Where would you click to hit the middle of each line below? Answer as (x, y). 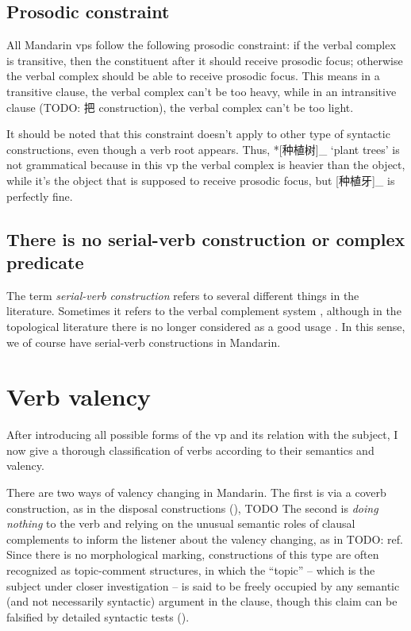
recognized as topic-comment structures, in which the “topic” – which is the (191, 569)
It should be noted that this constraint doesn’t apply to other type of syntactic (198, 134)
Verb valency (79, 396)
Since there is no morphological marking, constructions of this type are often (193, 554)
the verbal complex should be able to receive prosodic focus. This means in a (193, 76)
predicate (45, 262)
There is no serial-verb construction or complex (206, 239)
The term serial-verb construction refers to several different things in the (183, 295)
